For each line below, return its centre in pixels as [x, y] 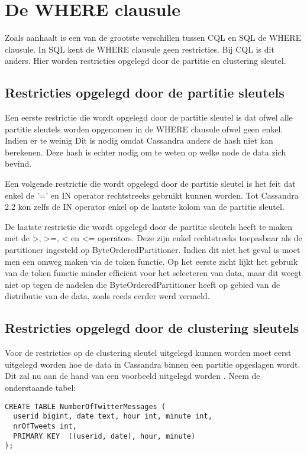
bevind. [18, 163]
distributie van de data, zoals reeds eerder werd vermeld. [107, 296]
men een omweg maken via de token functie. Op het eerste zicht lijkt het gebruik [151, 261]
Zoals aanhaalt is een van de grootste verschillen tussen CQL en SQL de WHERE [153, 38]
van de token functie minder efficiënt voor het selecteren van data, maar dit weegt [153, 273]
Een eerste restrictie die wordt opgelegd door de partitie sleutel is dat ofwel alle [149, 117]
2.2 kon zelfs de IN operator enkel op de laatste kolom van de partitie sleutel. [145, 207]
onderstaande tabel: [41, 387]
